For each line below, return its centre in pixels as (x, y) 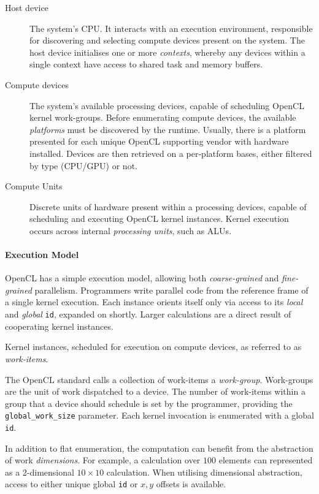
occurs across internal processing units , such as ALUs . (131, 230)
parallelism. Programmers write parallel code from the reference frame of (171, 290)
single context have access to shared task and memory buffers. (146, 64)
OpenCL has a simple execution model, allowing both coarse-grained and (142, 278)
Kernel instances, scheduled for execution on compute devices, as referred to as (153, 347)
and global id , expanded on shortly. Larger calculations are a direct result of (148, 314)
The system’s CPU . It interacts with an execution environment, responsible (171, 28)
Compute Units (34, 186)
